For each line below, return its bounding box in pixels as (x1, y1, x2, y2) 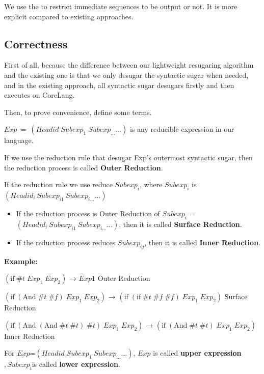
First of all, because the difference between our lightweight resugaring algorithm (4, 60, 254, 70)
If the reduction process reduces (16, 237, 116, 247)
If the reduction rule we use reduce (4, 179, 113, 190)
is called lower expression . (32, 359, 120, 369)
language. (4, 135, 34, 146)
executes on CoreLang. (4, 90, 75, 100)
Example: (4, 255, 38, 266)
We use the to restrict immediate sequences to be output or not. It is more (4, 1, 237, 11)
